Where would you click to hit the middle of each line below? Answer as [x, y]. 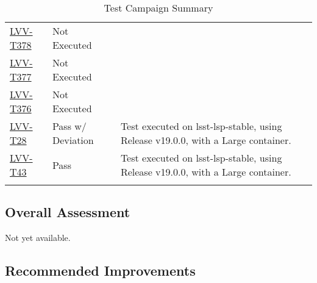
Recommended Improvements [100, 270]
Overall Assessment [68, 212]
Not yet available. [38, 238]
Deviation [73, 140]
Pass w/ [69, 126]
